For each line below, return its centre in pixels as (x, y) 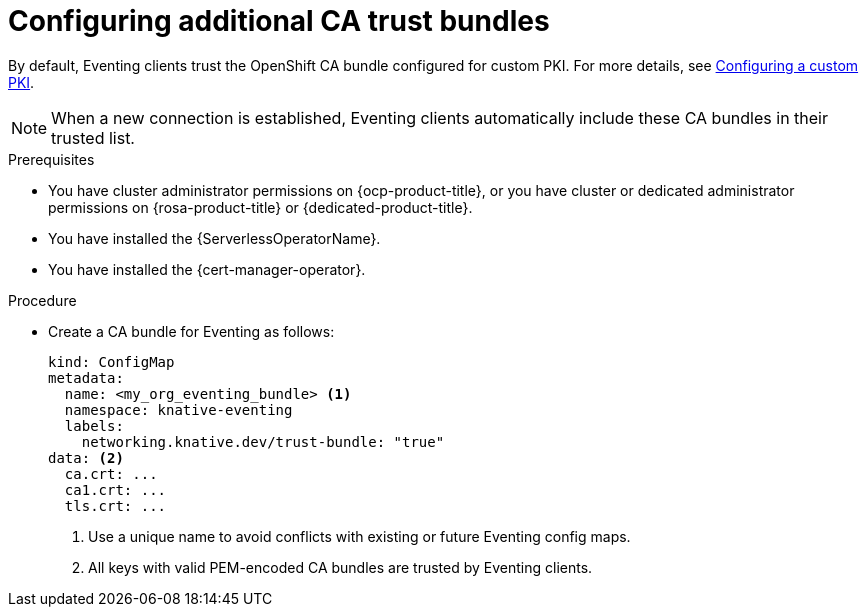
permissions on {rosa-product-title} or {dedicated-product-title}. (260, 207)
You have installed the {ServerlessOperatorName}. (214, 238)
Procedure (42, 300)
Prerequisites (51, 159)
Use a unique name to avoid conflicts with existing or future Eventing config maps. (359, 536)
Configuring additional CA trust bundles (279, 21)
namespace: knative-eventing (178, 409)
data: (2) (86, 457)
